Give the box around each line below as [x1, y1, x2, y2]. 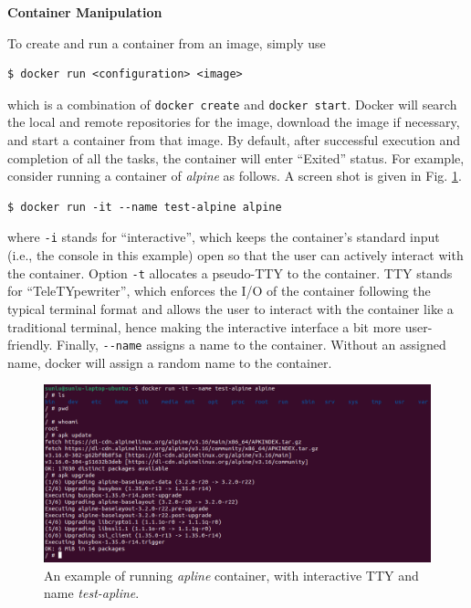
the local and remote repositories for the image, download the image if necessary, [7, 112, 460, 131]
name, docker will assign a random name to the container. [7, 352, 332, 372]
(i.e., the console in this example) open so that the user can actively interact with [7, 246, 464, 265]
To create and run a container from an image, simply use [7, 33, 326, 52]
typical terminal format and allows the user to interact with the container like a [7, 299, 454, 318]
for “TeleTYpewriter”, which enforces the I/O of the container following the [7, 281, 431, 300]
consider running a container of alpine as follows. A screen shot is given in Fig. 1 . [7, 166, 462, 185]
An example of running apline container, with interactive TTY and [44, 565, 419, 584]
